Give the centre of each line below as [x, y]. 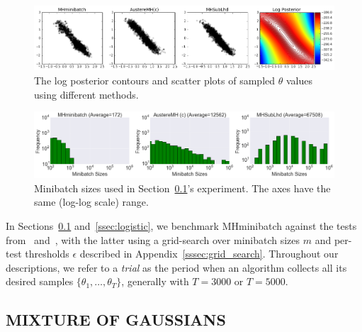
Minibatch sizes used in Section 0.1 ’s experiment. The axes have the [182, 188]
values [299, 81]
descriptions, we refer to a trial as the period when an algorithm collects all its [176, 267]
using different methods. [86, 94]
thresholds [47, 254]
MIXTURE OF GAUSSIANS [116, 320]
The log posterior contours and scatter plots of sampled [155, 81]
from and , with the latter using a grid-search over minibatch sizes [153, 239]
